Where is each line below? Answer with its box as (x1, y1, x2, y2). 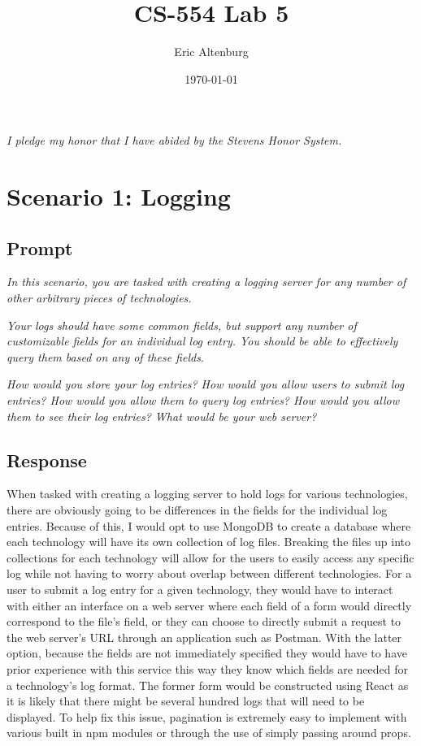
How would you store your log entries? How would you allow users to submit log (7, 375, 405, 393)
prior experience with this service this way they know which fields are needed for (7, 660, 409, 677)
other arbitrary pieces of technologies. (7, 289, 192, 306)
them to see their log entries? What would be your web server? (7, 407, 317, 424)
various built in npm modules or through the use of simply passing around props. (7, 724, 411, 741)
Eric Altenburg (174, 43, 249, 60)
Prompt (7, 235, 73, 260)
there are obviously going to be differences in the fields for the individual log (7, 501, 388, 518)
